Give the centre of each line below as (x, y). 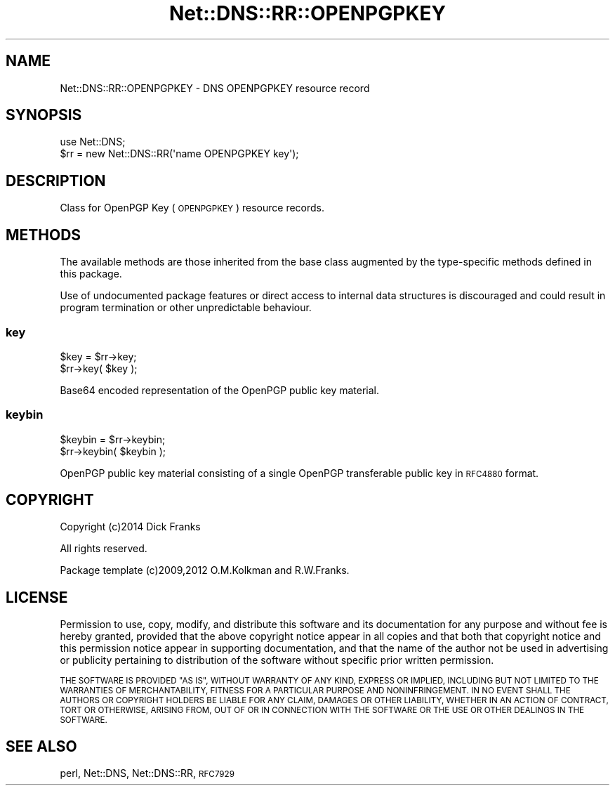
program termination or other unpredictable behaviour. (186, 308)
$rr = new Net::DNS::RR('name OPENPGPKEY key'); (179, 154)
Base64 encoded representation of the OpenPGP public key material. (220, 390)
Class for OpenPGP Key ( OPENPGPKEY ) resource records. (192, 208)
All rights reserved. (104, 549)
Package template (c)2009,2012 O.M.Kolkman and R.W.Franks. (205, 570)
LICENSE (37, 597)
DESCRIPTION (56, 181)
